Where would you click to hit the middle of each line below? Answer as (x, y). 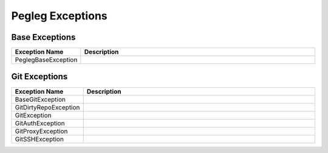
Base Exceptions (43, 37)
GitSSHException (39, 139)
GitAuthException (40, 123)
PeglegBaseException (46, 60)
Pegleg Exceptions (59, 16)
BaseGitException (40, 99)
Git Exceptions (39, 76)
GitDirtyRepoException (47, 107)
